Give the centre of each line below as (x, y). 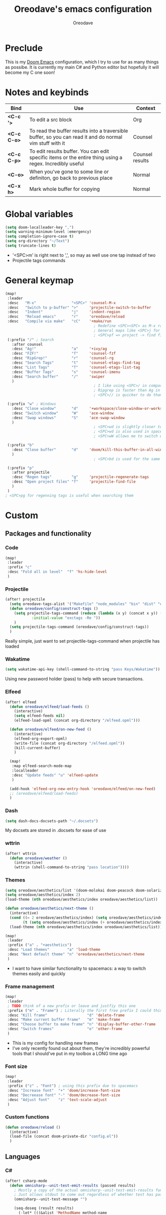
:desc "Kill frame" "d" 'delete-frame (66, 1015)
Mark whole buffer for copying (65, 189)
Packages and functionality (48, 534)
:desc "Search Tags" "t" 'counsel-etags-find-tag (76, 363)
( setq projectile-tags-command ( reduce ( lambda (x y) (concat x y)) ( (88, 613)
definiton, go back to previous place (71, 178)
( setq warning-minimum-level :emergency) (48, 232)
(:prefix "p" (21, 468)
